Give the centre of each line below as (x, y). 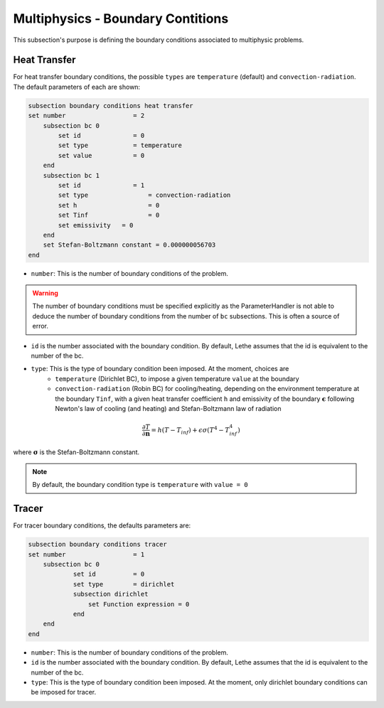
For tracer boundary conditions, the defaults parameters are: (102, 525)
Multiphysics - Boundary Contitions (121, 18)
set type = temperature (120, 145)
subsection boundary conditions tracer (97, 545)
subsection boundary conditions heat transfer (111, 106)
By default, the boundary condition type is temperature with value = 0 (140, 485)
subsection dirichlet (111, 594)
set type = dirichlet (124, 584)
